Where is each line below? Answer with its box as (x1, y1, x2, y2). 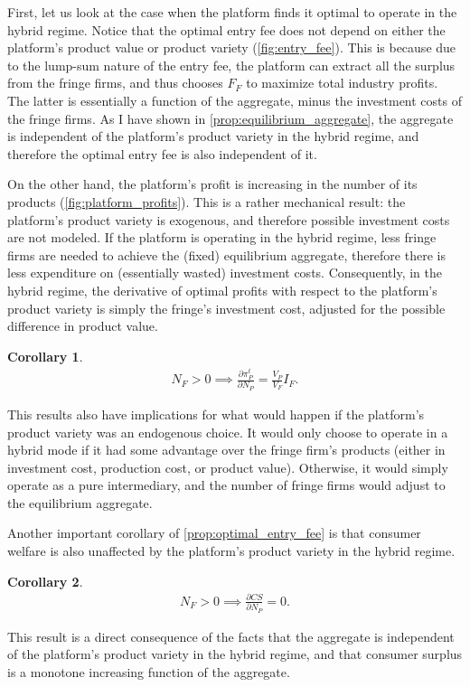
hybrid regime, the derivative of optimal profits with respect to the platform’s (7, 280, 437, 299)
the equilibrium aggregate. (7, 493, 153, 512)
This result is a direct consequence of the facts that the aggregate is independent (7, 626, 455, 645)
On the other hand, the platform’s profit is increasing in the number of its (7, 174, 418, 193)
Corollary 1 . (7, 346, 83, 365)
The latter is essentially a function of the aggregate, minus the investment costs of (7, 90, 463, 109)
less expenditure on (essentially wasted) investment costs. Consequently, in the (7, 263, 442, 282)
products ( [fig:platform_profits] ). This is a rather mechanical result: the (7, 192, 406, 211)
